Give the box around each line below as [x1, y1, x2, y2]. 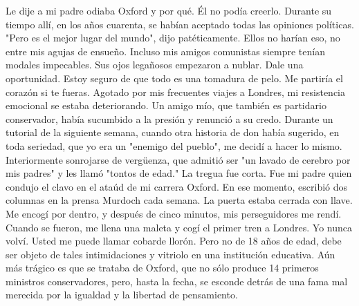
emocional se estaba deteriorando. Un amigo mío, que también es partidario [6, 98, 326, 113]
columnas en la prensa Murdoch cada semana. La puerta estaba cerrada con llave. [6, 193, 353, 207]
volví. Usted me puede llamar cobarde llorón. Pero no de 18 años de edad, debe [6, 233, 342, 248]
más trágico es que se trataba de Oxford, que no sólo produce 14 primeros [6, 260, 319, 275]
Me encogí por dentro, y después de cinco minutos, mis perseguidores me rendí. [6, 206, 342, 220]
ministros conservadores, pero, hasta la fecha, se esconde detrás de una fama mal [6, 274, 348, 288]
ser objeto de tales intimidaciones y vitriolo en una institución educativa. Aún [6, 247, 335, 261]
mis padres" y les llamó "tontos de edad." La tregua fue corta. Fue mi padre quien [6, 166, 352, 180]
